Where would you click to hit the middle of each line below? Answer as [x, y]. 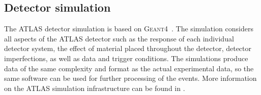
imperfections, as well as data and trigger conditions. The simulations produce [126, 58]
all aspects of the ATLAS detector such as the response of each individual [119, 38]
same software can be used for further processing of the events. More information [130, 78]
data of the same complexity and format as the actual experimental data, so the [129, 68]
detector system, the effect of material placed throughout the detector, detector [128, 48]
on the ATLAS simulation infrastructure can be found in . [95, 88]
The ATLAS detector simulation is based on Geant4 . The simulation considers [129, 29]
